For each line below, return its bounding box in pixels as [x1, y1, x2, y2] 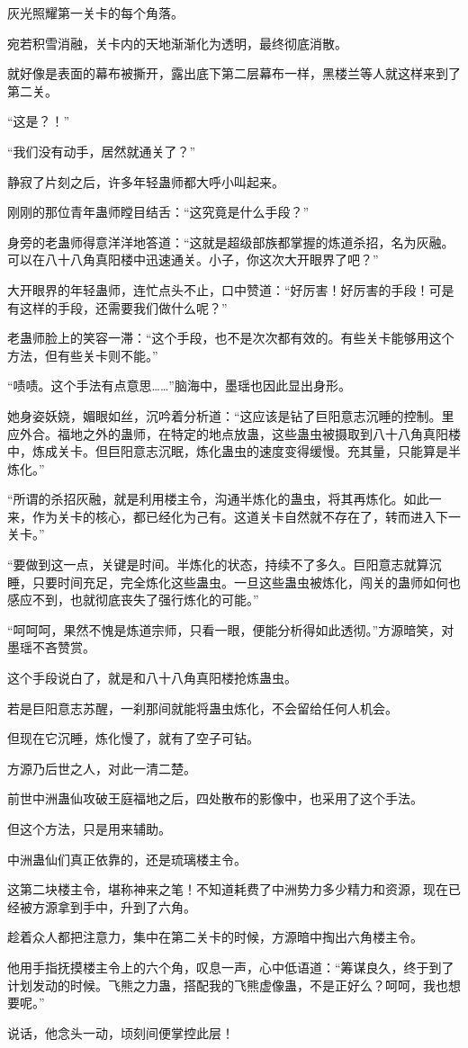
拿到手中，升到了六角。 [57, 897, 196, 916]
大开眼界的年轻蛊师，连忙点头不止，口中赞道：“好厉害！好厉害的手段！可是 [7, 280, 454, 299]
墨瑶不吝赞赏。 [7, 638, 95, 657]
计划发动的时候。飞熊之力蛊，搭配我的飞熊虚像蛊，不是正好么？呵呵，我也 [7, 975, 448, 994]
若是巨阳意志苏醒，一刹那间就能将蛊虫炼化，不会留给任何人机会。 [7, 698, 398, 717]
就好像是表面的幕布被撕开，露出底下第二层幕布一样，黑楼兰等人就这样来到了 [7, 64, 461, 83]
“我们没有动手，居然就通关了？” [7, 141, 196, 160]
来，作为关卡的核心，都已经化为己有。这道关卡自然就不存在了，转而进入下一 [7, 506, 461, 525]
